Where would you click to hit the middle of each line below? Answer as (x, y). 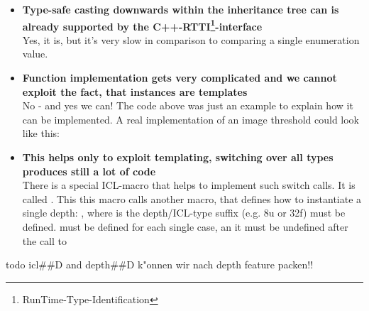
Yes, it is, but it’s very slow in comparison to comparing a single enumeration (191, 39)
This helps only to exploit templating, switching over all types (178, 157)
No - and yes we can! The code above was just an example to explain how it (188, 105)
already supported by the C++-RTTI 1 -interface (142, 25)
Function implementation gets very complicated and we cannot (180, 78)
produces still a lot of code (89, 171)
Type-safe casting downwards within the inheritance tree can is (181, 9)
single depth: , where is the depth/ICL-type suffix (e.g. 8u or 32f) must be (184, 213)
